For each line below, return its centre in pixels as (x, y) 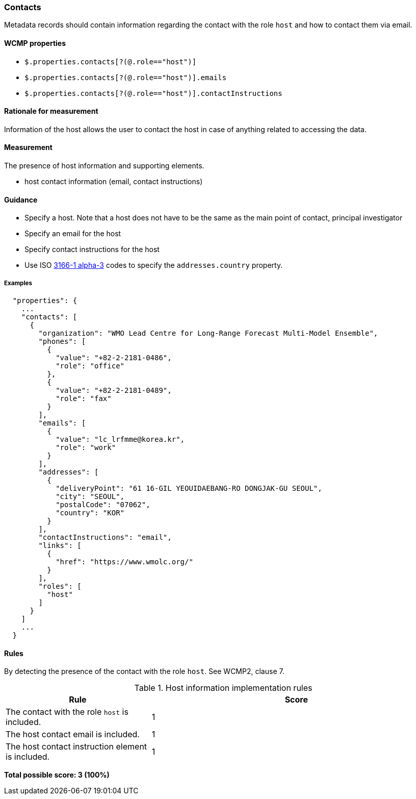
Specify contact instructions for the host (92, 249)
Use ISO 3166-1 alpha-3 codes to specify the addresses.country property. (154, 265)
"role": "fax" (84, 399)
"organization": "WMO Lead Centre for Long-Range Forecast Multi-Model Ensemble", (208, 333)
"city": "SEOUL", (90, 497)
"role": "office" (90, 366)
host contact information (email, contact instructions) (114, 182)
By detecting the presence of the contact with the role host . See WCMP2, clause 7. (144, 671)
